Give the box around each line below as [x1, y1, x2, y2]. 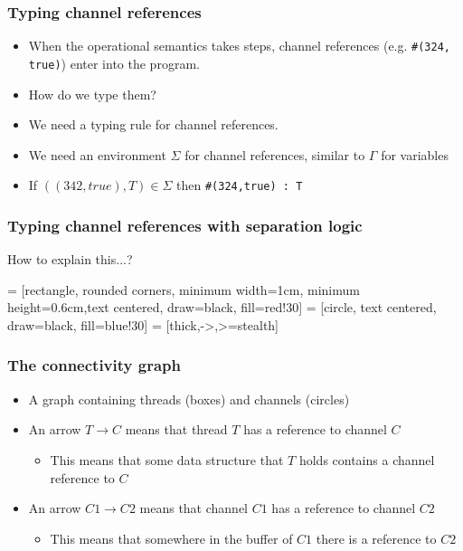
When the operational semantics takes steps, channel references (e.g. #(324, [28, 36, 450, 55]
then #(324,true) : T [176, 176, 303, 195]
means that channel [139, 499, 248, 518]
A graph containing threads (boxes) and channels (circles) [28, 389, 350, 408]
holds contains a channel [298, 450, 435, 469]
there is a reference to [316, 528, 437, 547]
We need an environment [28, 145, 166, 164]
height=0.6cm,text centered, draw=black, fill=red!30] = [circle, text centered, [7, 298, 437, 317]
